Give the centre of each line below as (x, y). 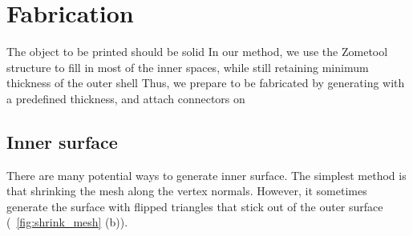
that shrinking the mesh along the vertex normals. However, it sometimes (187, 191)
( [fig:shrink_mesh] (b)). (67, 222)
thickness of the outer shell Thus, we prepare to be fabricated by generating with (206, 83)
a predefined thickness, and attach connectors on (126, 98)
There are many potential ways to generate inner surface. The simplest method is (206, 175)
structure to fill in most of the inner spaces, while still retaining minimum (188, 67)
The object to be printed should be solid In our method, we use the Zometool (197, 52)
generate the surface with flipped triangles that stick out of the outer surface (195, 206)
